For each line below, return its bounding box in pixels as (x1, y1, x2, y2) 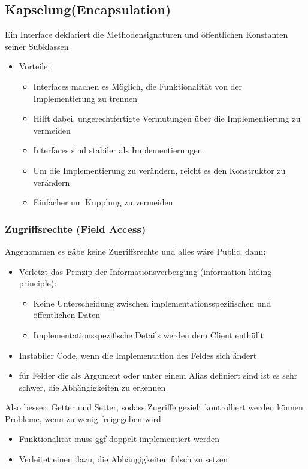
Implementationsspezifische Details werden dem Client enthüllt (33, 328, 264, 341)
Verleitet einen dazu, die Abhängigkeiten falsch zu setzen (19, 453, 228, 465)
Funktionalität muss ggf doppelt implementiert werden (19, 432, 219, 445)
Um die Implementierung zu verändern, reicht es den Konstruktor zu (33, 164, 286, 176)
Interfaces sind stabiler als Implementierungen (33, 144, 203, 156)
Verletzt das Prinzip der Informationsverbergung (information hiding (19, 265, 272, 277)
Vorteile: (19, 60, 50, 72)
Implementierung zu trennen (33, 92, 138, 104)
